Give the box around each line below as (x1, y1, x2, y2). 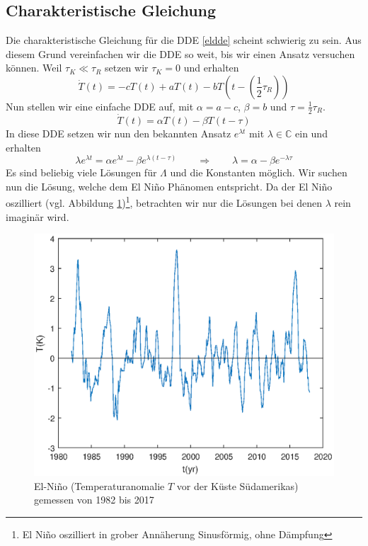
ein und (295, 126, 328, 141)
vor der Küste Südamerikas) (176, 478, 299, 493)
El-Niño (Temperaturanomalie (34, 478, 165, 493)
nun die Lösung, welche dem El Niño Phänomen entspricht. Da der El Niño (6, 178, 333, 193)
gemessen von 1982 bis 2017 (34, 492, 154, 507)
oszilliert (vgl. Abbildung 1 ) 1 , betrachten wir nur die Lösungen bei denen (6, 193, 323, 210)
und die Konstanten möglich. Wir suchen (170, 165, 347, 180)
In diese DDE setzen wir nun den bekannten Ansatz (6, 126, 231, 141)
